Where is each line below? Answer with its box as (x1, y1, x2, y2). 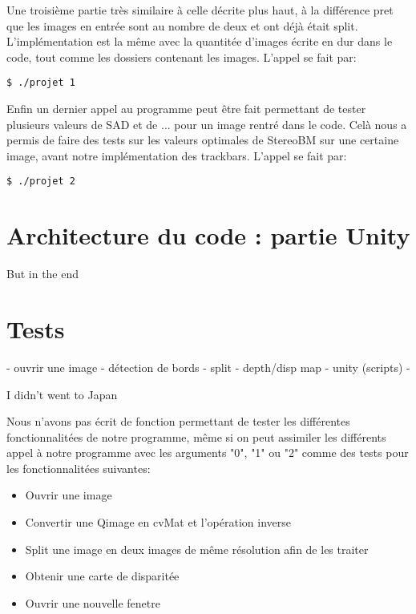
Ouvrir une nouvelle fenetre (25, 594, 160, 611)
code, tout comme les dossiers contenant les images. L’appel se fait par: (6, 48, 357, 65)
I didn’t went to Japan (6, 386, 118, 402)
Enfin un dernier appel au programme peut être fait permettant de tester (6, 100, 366, 117)
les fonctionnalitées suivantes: (6, 459, 151, 476)
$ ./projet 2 (6, 176, 75, 188)
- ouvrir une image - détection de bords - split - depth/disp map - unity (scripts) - (6, 358, 410, 375)
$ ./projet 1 (6, 77, 75, 89)
